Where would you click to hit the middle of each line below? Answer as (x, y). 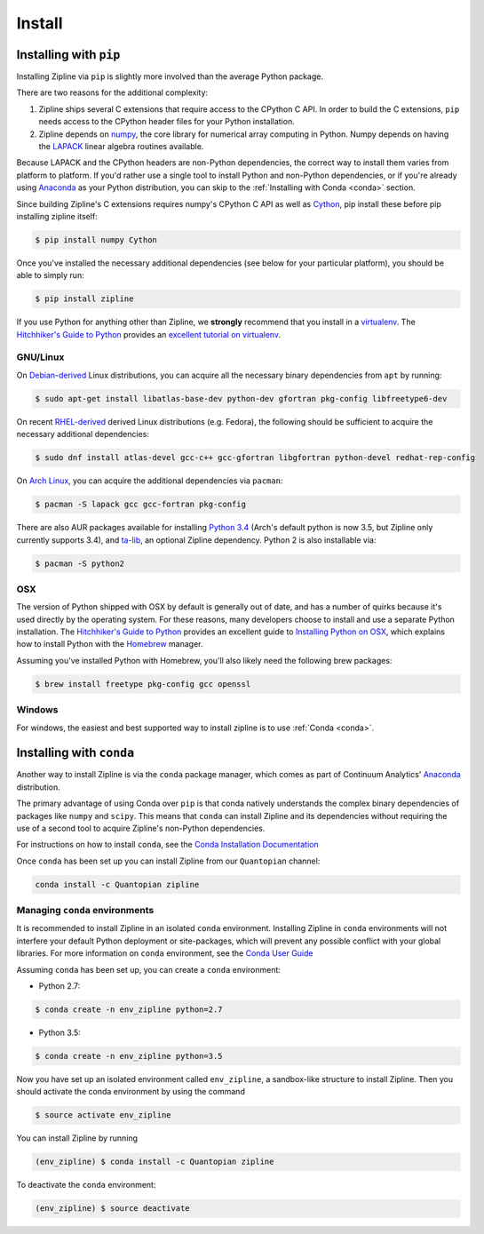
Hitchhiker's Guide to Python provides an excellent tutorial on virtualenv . (149, 334)
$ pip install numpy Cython (96, 239)
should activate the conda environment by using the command (131, 1092)
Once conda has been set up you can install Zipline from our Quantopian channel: (168, 861)
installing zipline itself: (57, 216)
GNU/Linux (40, 357)
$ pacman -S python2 (79, 563)
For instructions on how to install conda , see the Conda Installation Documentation (167, 845)
